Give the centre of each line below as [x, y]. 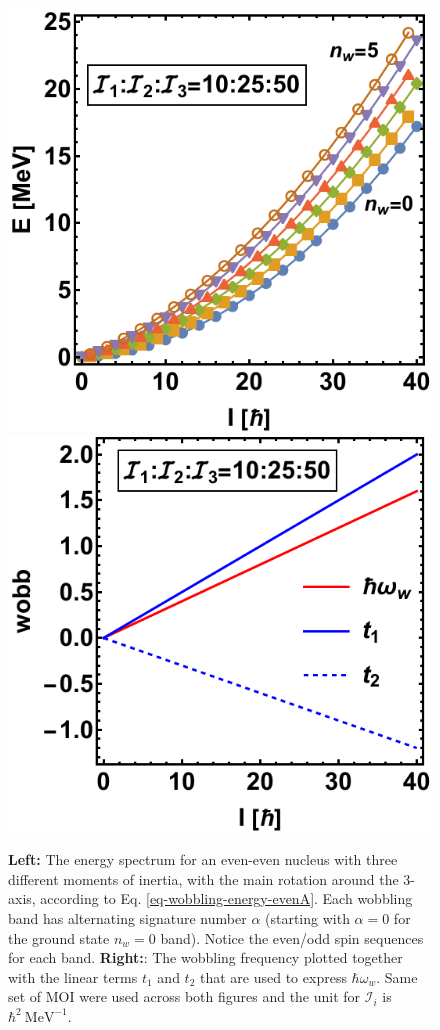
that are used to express [273, 976]
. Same [397, 976]
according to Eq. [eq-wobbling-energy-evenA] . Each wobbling [226, 898]
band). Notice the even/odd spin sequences [292, 937]
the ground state [59, 937]
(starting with [307, 918]
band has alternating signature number [127, 918]
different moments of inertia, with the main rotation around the [203, 878]
